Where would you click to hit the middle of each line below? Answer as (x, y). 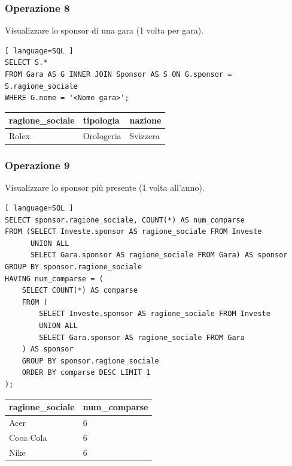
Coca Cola (28, 437)
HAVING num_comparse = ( (54, 279)
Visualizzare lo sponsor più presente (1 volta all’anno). (105, 187)
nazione (145, 120)
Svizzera (145, 136)
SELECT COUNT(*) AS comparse (80, 291)
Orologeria (102, 136)
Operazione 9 (37, 165)
